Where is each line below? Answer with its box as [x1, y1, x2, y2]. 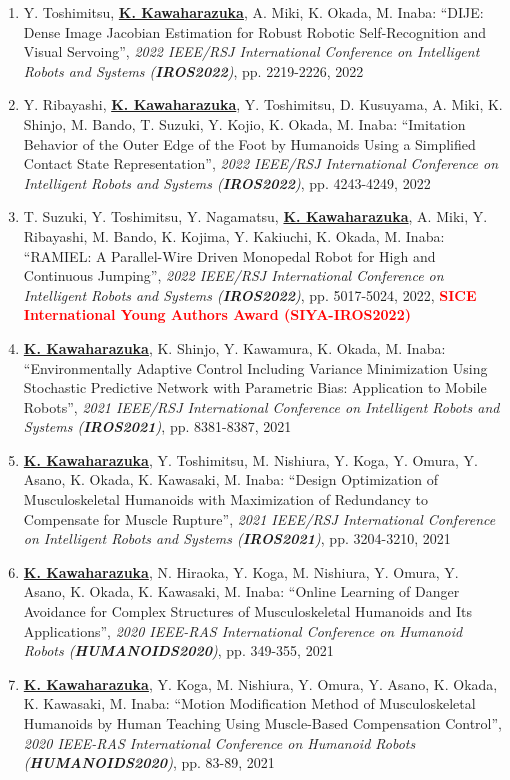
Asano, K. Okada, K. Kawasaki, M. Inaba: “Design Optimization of [23, 469, 439, 490]
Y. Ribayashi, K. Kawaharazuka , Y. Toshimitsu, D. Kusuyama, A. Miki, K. [23, 94, 503, 115]
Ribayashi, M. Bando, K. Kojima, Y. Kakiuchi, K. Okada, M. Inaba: [23, 225, 445, 246]
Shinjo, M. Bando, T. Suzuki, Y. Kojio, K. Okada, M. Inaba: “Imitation [23, 113, 466, 134]
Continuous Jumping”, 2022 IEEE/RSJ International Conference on [23, 265, 444, 286]
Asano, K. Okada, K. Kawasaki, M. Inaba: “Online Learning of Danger [23, 581, 460, 602]
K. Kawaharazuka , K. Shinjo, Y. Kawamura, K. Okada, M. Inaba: [23, 337, 446, 358]
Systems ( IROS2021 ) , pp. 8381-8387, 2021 [23, 416, 292, 437]
